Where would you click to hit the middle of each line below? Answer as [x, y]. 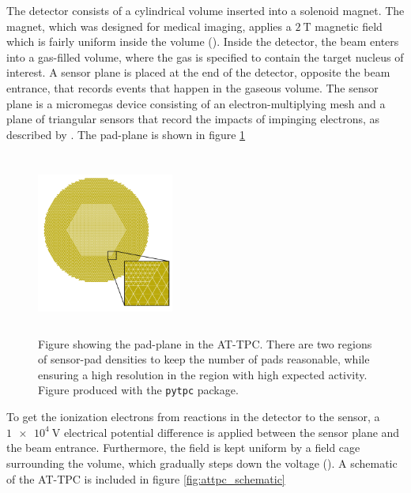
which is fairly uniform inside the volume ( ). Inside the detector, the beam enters [203, 41]
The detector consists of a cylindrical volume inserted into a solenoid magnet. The [205, 10]
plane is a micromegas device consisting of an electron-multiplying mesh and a [196, 103]
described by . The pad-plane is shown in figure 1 [126, 134]
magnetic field [349, 26]
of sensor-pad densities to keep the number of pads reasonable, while [204, 359]
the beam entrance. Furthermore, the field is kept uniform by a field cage [183, 448]
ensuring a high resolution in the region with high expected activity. [203, 374]
